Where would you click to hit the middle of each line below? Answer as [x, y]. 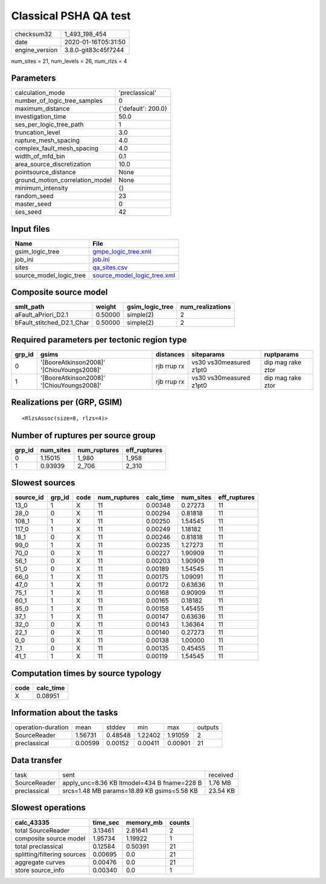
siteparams [208, 354]
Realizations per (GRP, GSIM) [67, 402]
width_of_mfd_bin [40, 156]
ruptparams [281, 354]
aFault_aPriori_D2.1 [42, 315]
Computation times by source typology [86, 673]
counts [180, 822]
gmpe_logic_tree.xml [122, 251]
